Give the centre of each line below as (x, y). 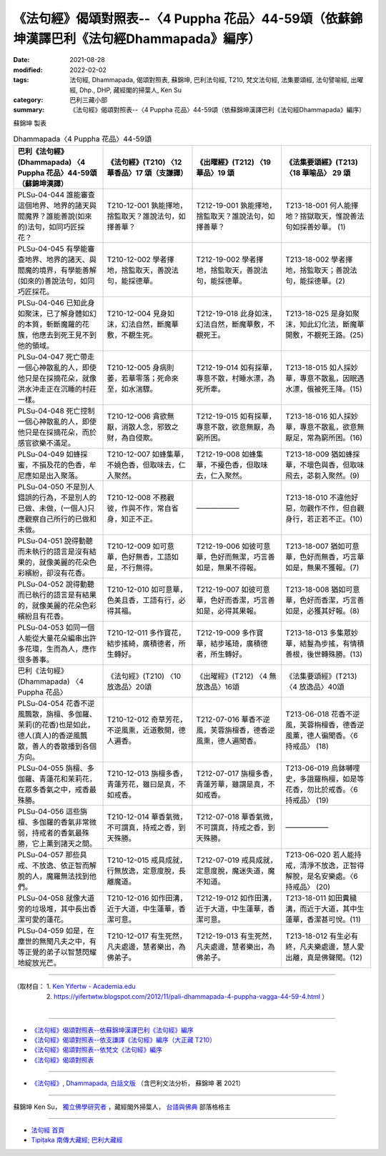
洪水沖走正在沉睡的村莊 (57, 389)
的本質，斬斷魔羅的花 (53, 324)
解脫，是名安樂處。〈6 (321, 877)
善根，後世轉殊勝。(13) (324, 654)
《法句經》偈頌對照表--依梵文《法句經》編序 (96, 1050)
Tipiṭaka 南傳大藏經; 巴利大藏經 (77, 1140)
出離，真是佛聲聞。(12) (323, 957)
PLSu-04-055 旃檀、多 (56, 768)
